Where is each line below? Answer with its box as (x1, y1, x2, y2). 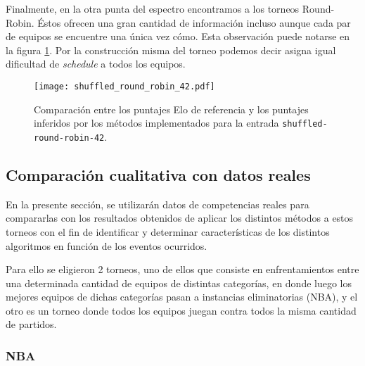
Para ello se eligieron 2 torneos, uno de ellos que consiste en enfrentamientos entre (6, 262, 359, 277)
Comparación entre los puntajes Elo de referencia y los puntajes (34, 101, 309, 116)
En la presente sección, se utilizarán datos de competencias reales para (6, 196, 309, 211)
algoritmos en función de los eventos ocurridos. (6, 238, 207, 253)
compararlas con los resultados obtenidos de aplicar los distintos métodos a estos (6, 210, 354, 225)
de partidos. (6, 317, 57, 332)
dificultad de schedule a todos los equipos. (6, 56, 186, 71)
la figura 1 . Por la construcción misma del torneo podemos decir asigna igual (6, 42, 336, 57)
